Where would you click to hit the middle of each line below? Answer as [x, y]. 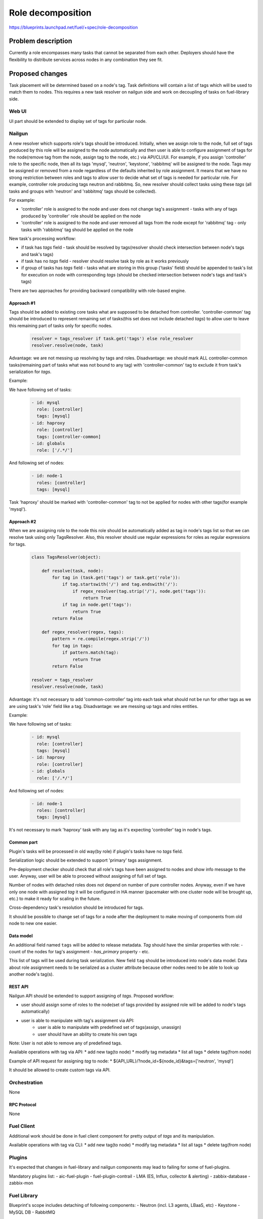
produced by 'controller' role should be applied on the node [81, 216]
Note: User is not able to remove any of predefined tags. [66, 1043]
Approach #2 [23, 521]
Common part [23, 842]
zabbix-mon [21, 1183]
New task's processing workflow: [43, 238]
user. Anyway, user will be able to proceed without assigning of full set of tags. [88, 876]
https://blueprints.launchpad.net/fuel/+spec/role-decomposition [74, 27]
